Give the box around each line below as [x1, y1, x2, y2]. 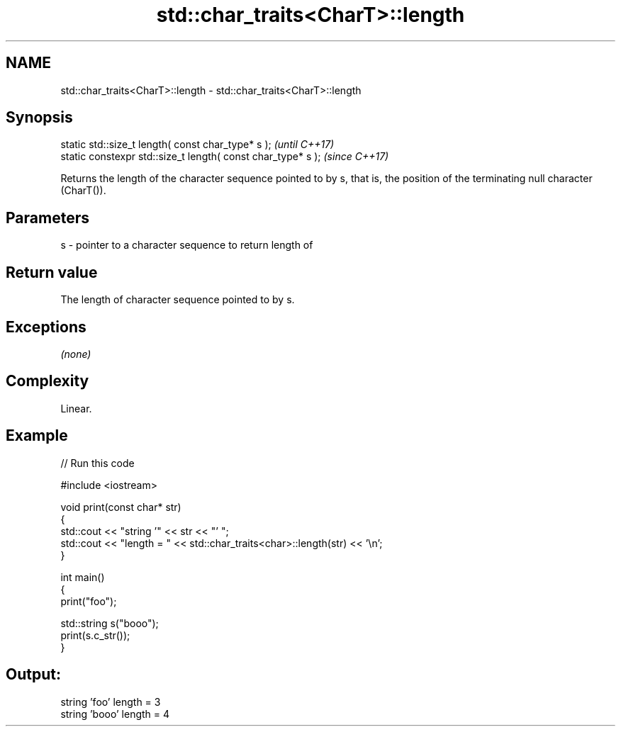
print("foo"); [60, 595, 117, 607]
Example [6, 427, 68, 445]
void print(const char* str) [60, 500, 181, 513]
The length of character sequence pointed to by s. [60, 293, 295, 306]
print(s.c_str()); [60, 629, 130, 641]
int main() [60, 570, 105, 583]
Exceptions [6, 317, 86, 336]
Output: [6, 665, 61, 684]
